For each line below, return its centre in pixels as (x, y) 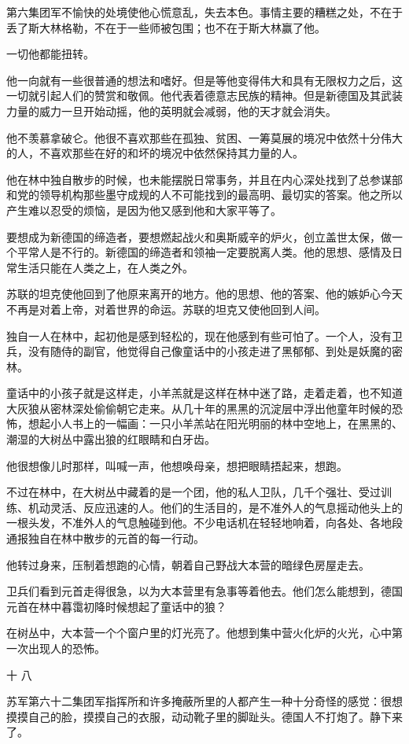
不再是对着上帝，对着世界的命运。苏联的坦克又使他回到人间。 (166, 309)
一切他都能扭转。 (50, 54)
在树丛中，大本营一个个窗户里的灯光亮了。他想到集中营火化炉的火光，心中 (199, 633)
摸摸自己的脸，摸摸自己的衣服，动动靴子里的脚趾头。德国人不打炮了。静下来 (204, 716)
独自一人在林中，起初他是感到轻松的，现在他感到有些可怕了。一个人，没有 (199, 335)
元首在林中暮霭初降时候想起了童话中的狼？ (116, 606)
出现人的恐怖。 (66, 648)
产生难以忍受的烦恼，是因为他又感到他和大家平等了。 (144, 210)
